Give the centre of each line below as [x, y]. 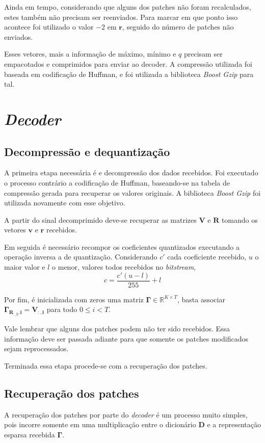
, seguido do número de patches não [178, 27]
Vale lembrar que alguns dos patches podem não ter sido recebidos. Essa [117, 329]
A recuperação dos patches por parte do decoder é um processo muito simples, [126, 414]
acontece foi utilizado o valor [49, 27]
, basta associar [201, 299]
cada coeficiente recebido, [207, 257]
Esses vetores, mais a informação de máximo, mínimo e [90, 54]
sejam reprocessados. [36, 348]
